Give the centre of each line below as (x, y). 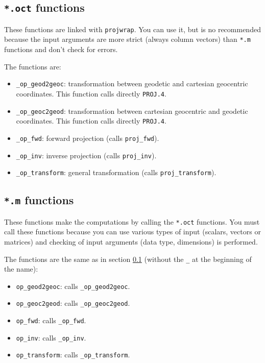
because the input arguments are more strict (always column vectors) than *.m (127, 39)
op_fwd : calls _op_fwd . (51, 320)
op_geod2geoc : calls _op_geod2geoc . (73, 286)
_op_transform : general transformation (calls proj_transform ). (116, 172)
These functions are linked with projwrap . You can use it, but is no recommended (132, 29)
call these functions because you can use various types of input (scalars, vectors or (132, 232)
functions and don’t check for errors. (61, 49)
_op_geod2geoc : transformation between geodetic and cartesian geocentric (132, 83)
